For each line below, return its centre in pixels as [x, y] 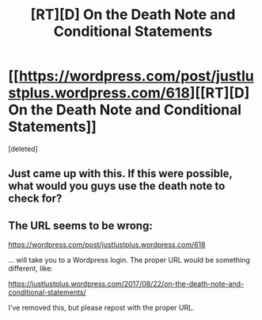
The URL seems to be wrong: [80, 225]
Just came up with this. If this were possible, [120, 173]
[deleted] [23, 148]
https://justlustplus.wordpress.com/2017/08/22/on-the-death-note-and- [126, 284]
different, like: [30, 268]
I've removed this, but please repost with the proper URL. [102, 308]
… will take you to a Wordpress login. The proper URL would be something [129, 260]
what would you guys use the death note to [117, 186]
